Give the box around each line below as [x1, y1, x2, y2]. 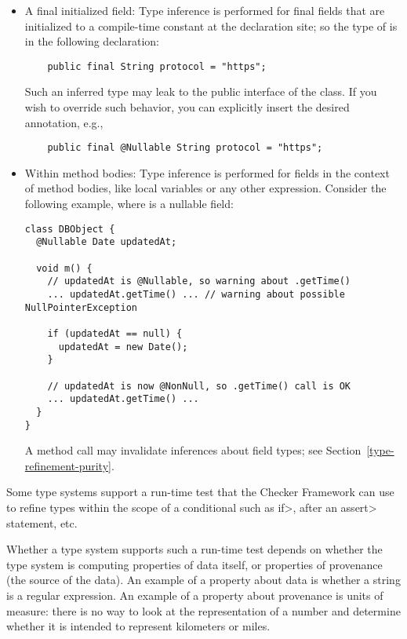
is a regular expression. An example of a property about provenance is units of [6, 586, 383, 603]
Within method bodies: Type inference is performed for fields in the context [24, 164, 390, 181]
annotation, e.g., [24, 114, 104, 130]
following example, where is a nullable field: [24, 195, 234, 212]
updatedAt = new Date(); [58, 341, 188, 352]
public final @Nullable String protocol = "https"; [47, 142, 323, 154]
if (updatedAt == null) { [47, 327, 183, 339]
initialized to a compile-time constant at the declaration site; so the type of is [24, 17, 398, 34]
